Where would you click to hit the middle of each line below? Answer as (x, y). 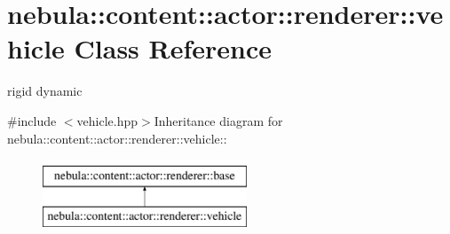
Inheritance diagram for (218, 120)
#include (32, 120)
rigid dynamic (45, 91)
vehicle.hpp (107, 120)
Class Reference (173, 48)
